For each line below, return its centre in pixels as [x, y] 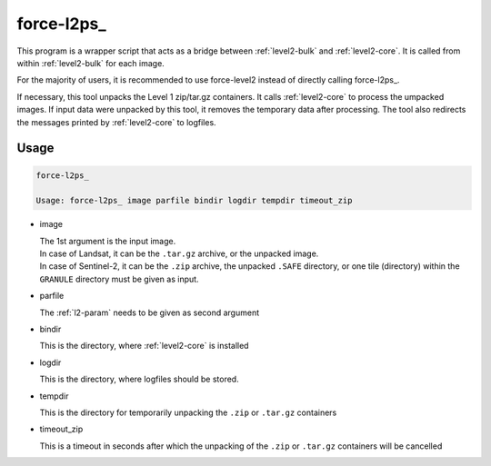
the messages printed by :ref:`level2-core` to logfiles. [117, 122]
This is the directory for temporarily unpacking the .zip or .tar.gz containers [188, 412]
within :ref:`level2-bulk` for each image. [91, 63]
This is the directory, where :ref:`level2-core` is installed [144, 346]
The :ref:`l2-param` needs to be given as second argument [150, 312]
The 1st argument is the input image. [108, 241]
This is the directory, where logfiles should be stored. [140, 379]
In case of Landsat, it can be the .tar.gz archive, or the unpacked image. [179, 253]
